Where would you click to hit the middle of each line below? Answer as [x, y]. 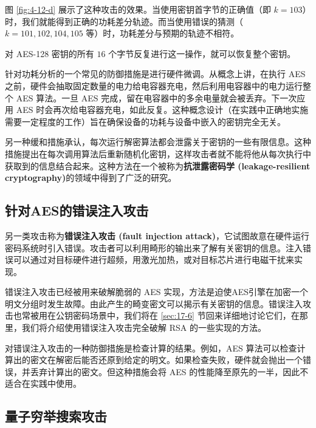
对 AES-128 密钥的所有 [50, 53]
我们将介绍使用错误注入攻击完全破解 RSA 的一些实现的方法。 [144, 328]
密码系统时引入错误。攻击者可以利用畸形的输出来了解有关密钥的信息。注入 [154, 247]
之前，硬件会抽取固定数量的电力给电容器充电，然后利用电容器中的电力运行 [154, 85]
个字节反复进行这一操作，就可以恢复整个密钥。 [202, 53]
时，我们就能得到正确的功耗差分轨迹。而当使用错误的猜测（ [124, 21]
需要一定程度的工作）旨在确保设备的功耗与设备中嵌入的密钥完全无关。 [145, 121]
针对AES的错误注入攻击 [77, 210]
